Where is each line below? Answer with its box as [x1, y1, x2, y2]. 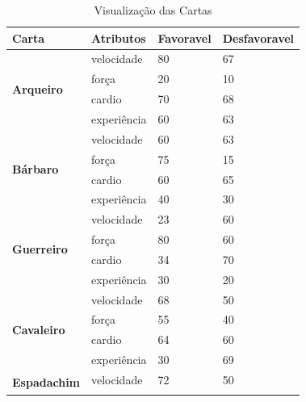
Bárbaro [12, 161, 59, 178]
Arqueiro [12, 80, 63, 97]
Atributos [91, 29, 146, 46]
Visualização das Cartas [94, 2, 212, 18]
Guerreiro [12, 241, 68, 258]
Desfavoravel [222, 29, 295, 46]
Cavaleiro [12, 320, 65, 337]
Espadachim [12, 373, 81, 390]
